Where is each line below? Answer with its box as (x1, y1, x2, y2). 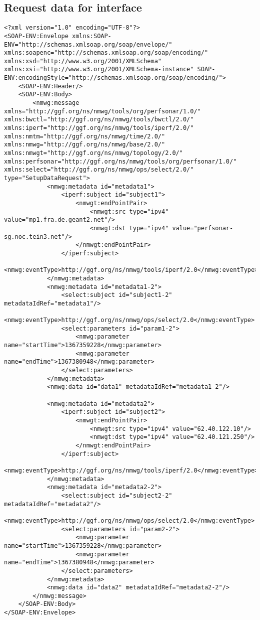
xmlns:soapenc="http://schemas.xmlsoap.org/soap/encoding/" (4, 49, 208, 57)
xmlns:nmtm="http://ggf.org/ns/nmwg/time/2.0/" (4, 132, 165, 140)
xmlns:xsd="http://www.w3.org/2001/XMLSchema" (4, 57, 161, 65)
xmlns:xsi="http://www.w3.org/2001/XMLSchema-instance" (4, 66, 194, 73)
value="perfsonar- (172, 224, 233, 232)
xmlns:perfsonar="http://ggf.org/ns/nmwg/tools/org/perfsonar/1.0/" (4, 158, 237, 165)
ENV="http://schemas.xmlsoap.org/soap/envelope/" (4, 41, 172, 48)
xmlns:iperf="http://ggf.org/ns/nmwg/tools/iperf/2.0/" (4, 124, 194, 132)
